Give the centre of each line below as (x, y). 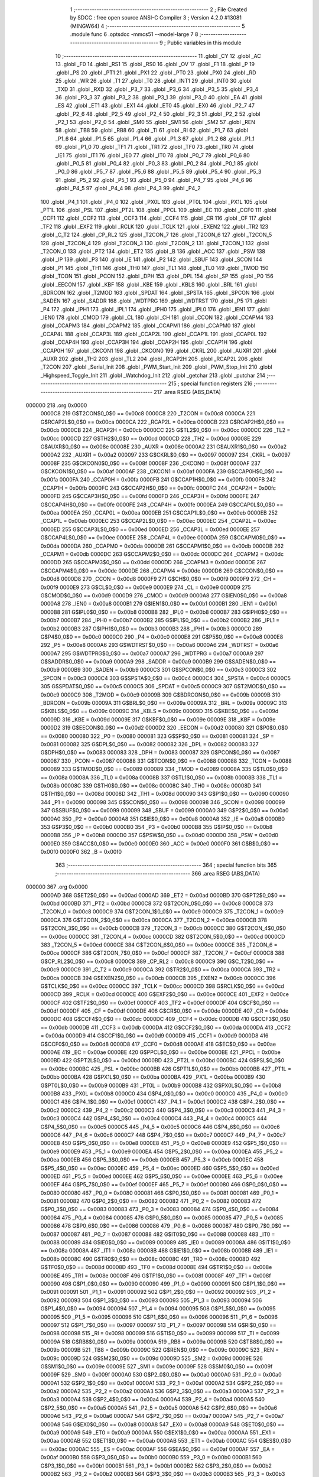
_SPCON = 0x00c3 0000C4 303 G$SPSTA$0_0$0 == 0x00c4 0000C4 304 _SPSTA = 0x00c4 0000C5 (165, 678)
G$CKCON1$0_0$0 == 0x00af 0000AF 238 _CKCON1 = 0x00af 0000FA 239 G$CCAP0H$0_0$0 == (162, 471)
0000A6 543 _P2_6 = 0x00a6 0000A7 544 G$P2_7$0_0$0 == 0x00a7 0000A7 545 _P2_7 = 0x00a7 (162, 1416)
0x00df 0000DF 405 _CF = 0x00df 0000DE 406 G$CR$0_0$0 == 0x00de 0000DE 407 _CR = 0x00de (165, 1011)
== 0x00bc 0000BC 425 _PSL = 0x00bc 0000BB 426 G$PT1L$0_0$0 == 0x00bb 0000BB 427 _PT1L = (166, 1069)
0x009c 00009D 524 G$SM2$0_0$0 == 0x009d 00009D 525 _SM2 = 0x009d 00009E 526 (152, 1358)
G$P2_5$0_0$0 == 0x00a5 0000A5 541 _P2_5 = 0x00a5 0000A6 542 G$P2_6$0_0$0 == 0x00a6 (159, 1408)
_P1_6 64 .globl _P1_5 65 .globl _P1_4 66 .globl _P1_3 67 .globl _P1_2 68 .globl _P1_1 (155, 138)
